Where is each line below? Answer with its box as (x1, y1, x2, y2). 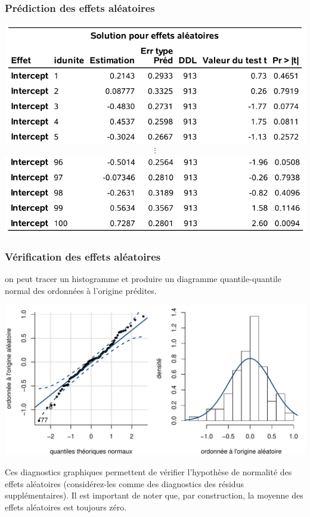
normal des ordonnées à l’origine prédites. (5, 284, 157, 296)
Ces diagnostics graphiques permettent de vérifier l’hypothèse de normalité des (5, 466, 292, 478)
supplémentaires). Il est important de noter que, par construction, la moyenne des (5, 489, 303, 501)
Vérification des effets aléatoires (5, 249, 161, 264)
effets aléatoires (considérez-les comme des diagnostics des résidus (5, 477, 244, 490)
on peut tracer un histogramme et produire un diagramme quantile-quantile (5, 273, 281, 285)
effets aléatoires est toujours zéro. (5, 500, 127, 513)
